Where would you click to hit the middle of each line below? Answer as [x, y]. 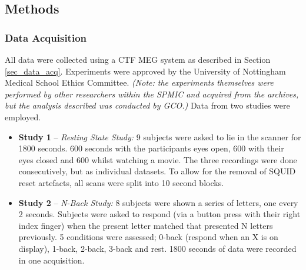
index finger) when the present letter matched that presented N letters [146, 225]
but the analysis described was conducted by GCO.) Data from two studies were [147, 105]
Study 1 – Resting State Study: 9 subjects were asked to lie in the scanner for [160, 136]
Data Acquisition [46, 37]
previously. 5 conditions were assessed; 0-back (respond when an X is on [148, 237]
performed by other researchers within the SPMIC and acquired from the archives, [152, 94]
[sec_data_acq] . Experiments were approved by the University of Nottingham [145, 71]
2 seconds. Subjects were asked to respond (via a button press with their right [159, 214]
